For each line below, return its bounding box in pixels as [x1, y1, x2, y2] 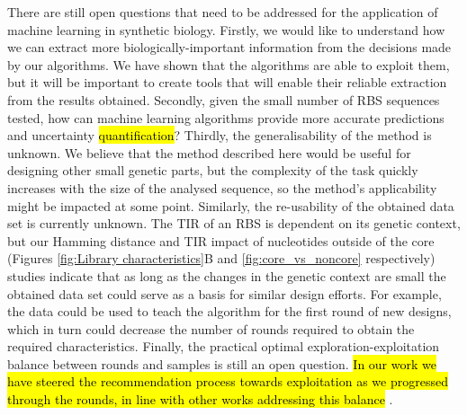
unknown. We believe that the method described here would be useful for [7, 143, 411, 162]
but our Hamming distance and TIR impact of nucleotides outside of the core [7, 231, 435, 250]
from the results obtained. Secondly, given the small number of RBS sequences [7, 90, 440, 109]
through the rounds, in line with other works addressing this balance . [7, 390, 393, 409]
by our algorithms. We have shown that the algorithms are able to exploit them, [7, 55, 450, 74]
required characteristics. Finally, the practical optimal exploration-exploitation [7, 337, 440, 356]
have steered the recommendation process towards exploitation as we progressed [7, 372, 448, 391]
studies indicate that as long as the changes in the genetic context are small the [7, 266, 446, 285]
